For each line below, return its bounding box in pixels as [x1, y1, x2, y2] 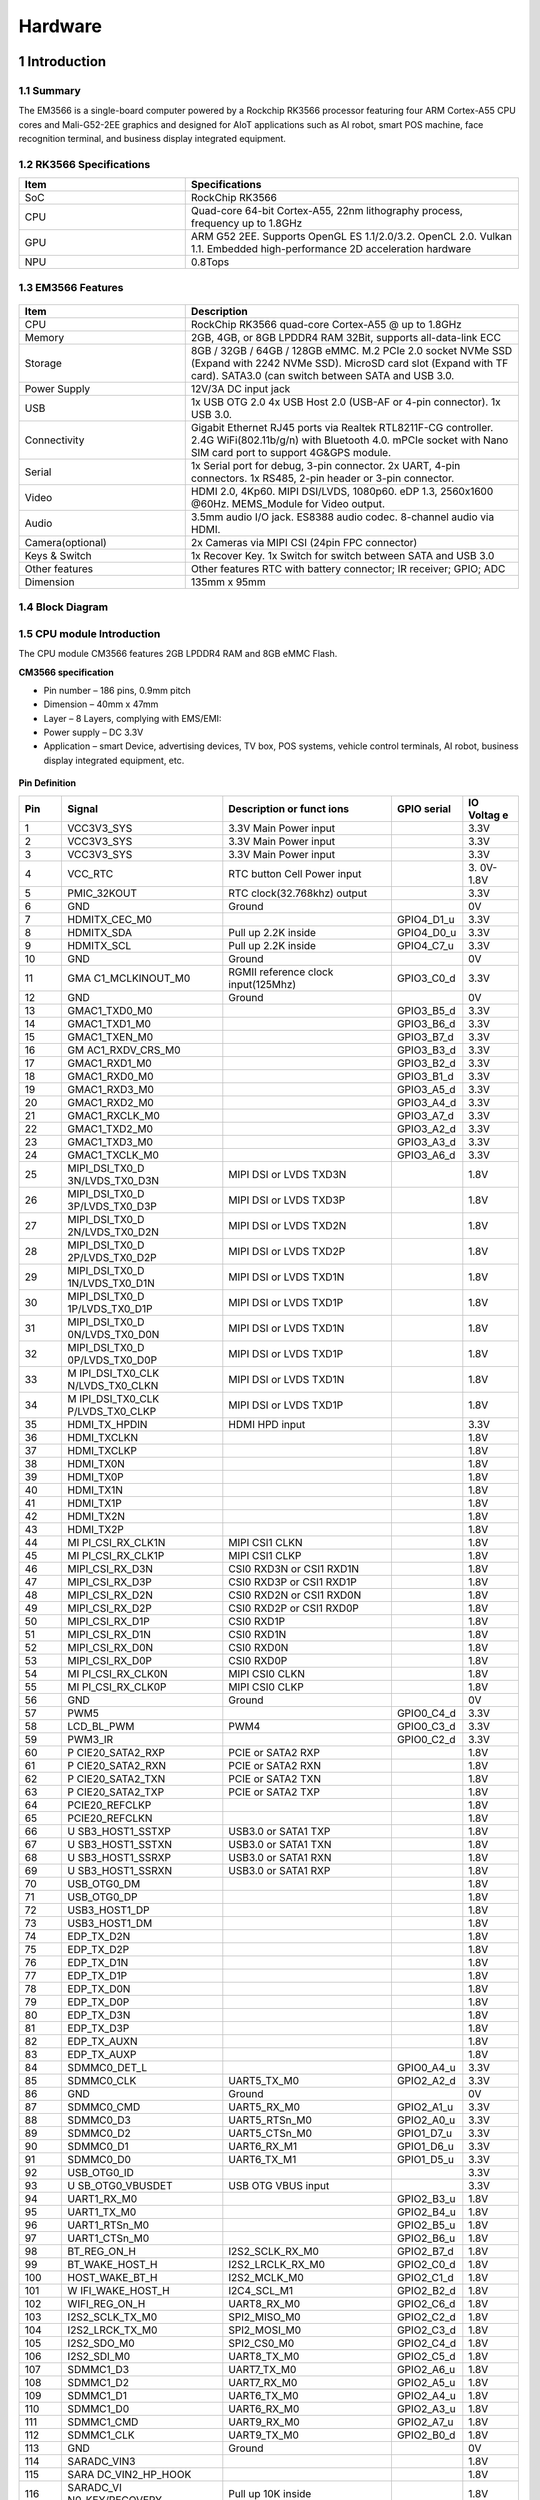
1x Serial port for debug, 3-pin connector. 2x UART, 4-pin [190, 458, 461, 472]
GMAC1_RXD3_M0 [67, 1082, 155, 1096]
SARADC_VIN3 [67, 2454, 136, 2468]
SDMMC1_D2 [67, 2375, 130, 2389]
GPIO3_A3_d [396, 1135, 457, 1149]
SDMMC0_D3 [67, 2113, 132, 2127]
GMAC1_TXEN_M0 [67, 1030, 154, 1044]
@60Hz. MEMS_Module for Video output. [190, 496, 385, 510]
